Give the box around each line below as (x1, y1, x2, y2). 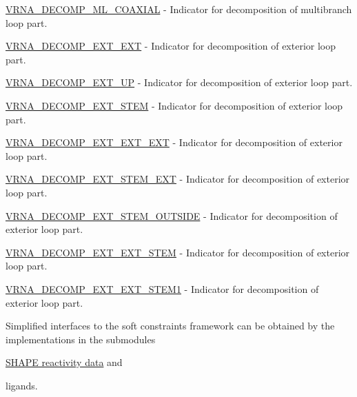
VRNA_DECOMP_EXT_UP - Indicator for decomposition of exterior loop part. (6, 75, 353, 90)
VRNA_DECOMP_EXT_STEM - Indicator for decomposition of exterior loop (6, 98, 343, 112)
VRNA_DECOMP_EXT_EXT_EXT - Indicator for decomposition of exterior (6, 135, 343, 150)
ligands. (6, 378, 38, 392)
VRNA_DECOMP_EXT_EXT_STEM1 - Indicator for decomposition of (6, 281, 319, 296)
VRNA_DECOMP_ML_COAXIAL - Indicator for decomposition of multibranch (6, 2, 352, 16)
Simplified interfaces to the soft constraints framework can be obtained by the (6, 318, 335, 333)
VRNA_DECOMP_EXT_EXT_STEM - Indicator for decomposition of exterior (6, 245, 350, 259)
